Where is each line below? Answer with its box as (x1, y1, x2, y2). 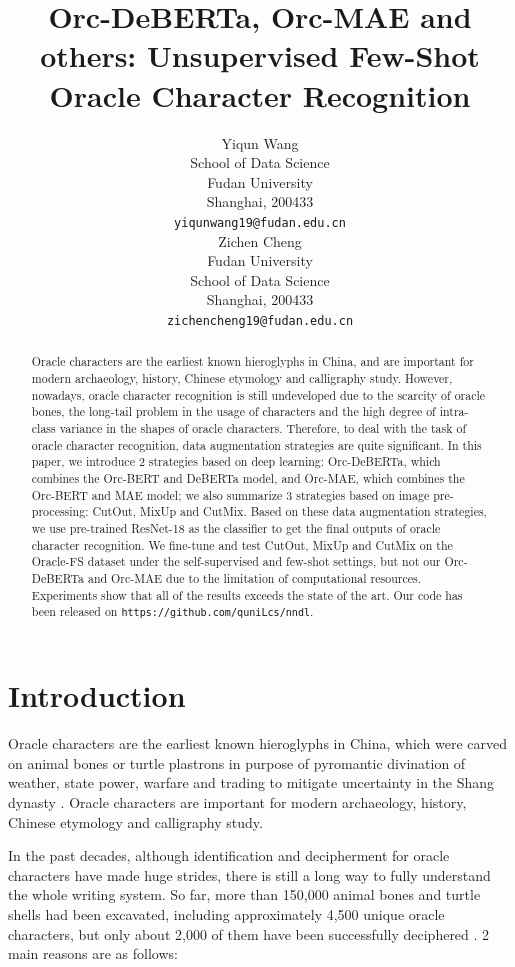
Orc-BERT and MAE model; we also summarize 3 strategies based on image (31, 486, 430, 503)
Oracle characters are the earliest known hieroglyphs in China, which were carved (8, 733, 508, 754)
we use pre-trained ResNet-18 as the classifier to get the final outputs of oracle (31, 519, 441, 536)
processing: (31, 503, 89, 520)
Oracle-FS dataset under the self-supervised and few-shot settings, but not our (31, 553, 441, 570)
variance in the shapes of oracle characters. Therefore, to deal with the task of (59, 419, 467, 436)
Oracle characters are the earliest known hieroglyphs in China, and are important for (31, 353, 474, 370)
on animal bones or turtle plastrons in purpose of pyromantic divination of (8, 752, 466, 773)
